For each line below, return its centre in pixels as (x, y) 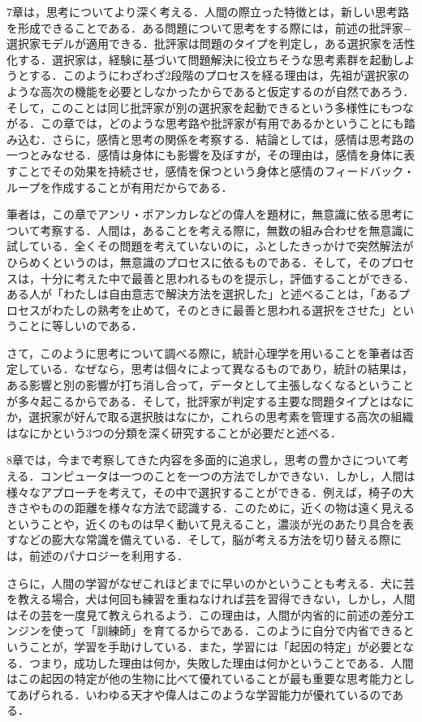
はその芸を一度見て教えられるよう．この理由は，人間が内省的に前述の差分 (205, 614)
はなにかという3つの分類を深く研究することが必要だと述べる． (174, 432)
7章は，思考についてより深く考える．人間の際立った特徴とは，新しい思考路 (208, 11)
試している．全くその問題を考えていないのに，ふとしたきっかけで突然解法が (210, 246)
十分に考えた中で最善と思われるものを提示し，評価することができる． (228, 278)
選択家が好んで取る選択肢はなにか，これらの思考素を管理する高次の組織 (221, 417)
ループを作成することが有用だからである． (120, 187)
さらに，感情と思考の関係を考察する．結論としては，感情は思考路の (233, 139)
